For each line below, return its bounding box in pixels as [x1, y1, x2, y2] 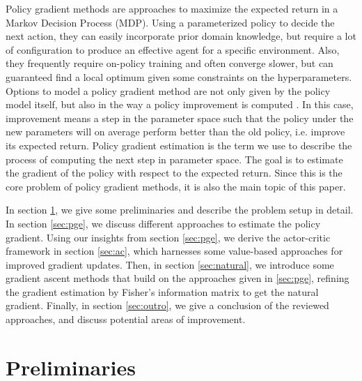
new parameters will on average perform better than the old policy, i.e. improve [6, 124, 345, 139]
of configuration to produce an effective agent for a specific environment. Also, [6, 42, 340, 57]
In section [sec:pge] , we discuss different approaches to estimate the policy [6, 216, 321, 230]
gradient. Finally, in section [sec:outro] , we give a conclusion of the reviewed [6, 298, 329, 313]
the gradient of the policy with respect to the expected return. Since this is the [6, 165, 343, 180]
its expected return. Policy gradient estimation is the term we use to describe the [6, 137, 352, 152]
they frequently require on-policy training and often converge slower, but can [6, 56, 333, 70]
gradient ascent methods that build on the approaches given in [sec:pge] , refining [6, 271, 349, 285]
